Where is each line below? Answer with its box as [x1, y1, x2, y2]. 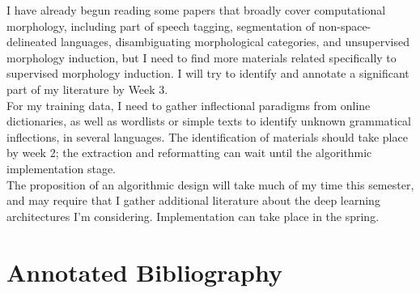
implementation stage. [6, 159, 117, 176]
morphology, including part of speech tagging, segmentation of [6, 17, 315, 34]
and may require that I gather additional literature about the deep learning [6, 192, 380, 209]
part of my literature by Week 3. [6, 80, 168, 97]
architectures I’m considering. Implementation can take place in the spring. [6, 207, 380, 224]
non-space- [318, 17, 371, 34]
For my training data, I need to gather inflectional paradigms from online [6, 96, 371, 113]
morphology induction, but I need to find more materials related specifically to [6, 49, 397, 66]
